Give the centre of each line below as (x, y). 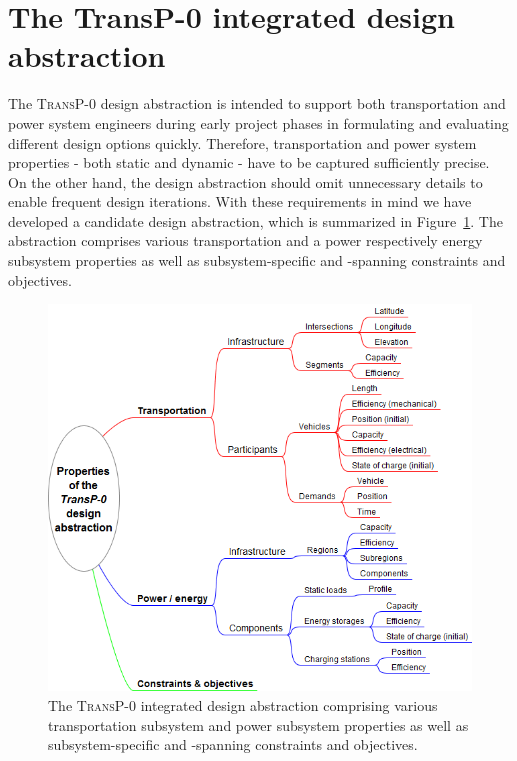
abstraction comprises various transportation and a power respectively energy (245, 240)
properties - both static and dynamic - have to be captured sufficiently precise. (249, 162)
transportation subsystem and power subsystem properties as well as (258, 724)
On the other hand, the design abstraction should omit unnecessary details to (245, 181)
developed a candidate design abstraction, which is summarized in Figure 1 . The (255, 220)
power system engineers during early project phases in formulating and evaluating (258, 122)
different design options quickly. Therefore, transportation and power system (242, 142)
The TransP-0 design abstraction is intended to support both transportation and (257, 103)
